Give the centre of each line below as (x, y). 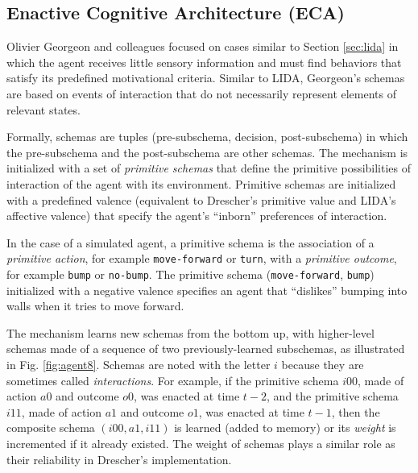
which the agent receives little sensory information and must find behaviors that (204, 62)
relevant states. (43, 109)
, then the (356, 411)
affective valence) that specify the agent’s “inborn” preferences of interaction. (197, 216)
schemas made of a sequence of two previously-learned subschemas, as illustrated (206, 349)
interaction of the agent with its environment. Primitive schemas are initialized (201, 183)
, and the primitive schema (333, 396)
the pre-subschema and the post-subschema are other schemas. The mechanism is (207, 152)
